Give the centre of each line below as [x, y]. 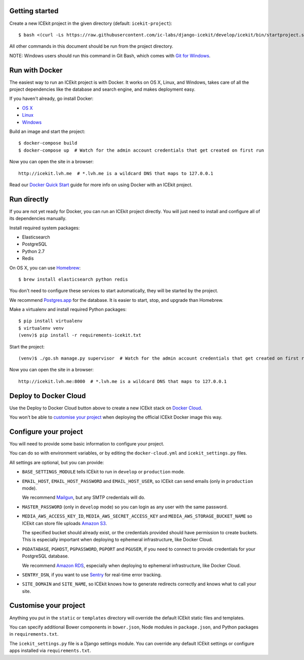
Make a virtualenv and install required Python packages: [68, 309]
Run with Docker [36, 70]
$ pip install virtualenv [51, 321]
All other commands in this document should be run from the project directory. [91, 46]
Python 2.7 [33, 251]
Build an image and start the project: [47, 131]
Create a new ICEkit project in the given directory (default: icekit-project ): [91, 23]
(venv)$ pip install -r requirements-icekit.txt [80, 335]
